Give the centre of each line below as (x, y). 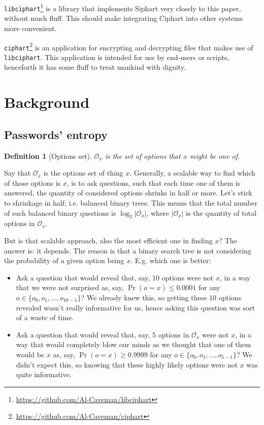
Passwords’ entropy (56, 134)
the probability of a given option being (64, 260)
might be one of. (215, 155)
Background (47, 102)
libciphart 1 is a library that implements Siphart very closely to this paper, (123, 7)
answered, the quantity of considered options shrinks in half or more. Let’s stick (128, 193)
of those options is (32, 182)
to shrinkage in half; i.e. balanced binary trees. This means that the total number (131, 203)
